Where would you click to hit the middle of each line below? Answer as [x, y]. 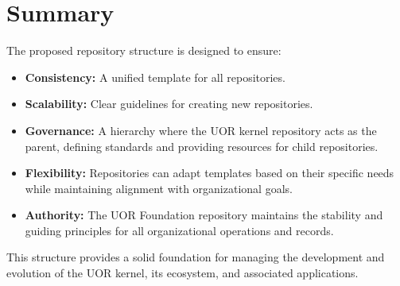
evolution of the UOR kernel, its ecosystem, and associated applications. [183, 273]
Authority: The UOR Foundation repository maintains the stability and [204, 215]
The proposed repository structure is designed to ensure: [144, 50]
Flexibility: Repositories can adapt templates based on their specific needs [210, 173]
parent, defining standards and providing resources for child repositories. [202, 146]
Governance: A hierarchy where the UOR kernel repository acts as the [201, 130]
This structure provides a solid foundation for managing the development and [196, 257]
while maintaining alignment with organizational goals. [159, 188]
